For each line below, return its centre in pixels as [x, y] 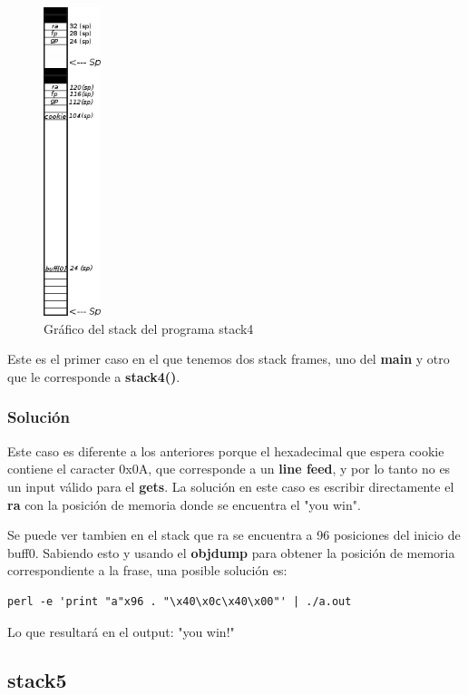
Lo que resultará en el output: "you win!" [121, 631]
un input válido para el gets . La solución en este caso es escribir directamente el [231, 486]
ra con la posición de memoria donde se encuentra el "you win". [184, 504]
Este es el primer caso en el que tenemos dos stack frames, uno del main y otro [229, 359]
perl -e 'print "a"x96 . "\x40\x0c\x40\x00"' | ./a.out [180, 601]
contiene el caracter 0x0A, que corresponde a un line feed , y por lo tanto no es [229, 469]
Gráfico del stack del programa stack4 [149, 328]
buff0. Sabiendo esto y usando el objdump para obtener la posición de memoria [231, 552]
